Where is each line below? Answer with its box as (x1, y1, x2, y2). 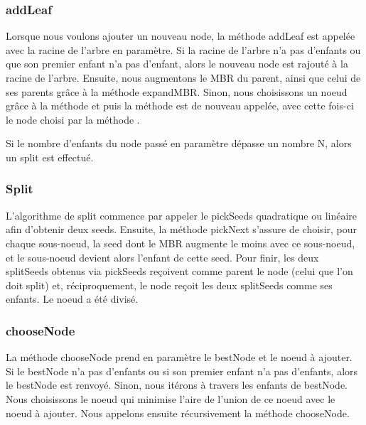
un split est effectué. (6, 149, 94, 164)
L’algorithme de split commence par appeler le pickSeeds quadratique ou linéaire (6, 208, 357, 222)
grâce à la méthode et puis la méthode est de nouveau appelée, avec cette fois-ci (6, 98, 354, 113)
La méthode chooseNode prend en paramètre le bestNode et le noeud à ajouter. (6, 350, 352, 365)
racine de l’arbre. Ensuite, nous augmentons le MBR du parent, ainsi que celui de (6, 70, 361, 85)
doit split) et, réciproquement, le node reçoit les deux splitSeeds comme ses (6, 277, 333, 292)
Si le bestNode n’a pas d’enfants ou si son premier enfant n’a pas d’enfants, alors (6, 363, 358, 378)
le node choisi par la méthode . (6, 112, 140, 127)
